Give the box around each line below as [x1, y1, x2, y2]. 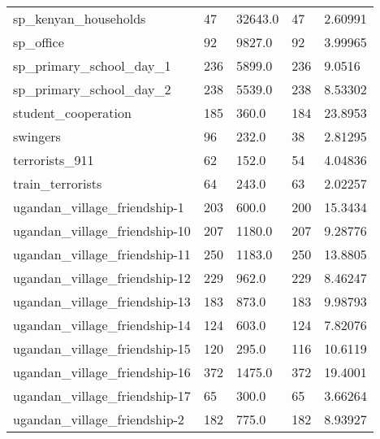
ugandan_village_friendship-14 [13, 315, 191, 334]
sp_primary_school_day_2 [13, 80, 171, 98]
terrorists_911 [13, 150, 94, 169]
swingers [13, 127, 61, 146]
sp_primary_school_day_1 [13, 56, 171, 75]
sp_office [13, 33, 64, 51]
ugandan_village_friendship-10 [13, 221, 191, 240]
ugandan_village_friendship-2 [13, 410, 184, 428]
